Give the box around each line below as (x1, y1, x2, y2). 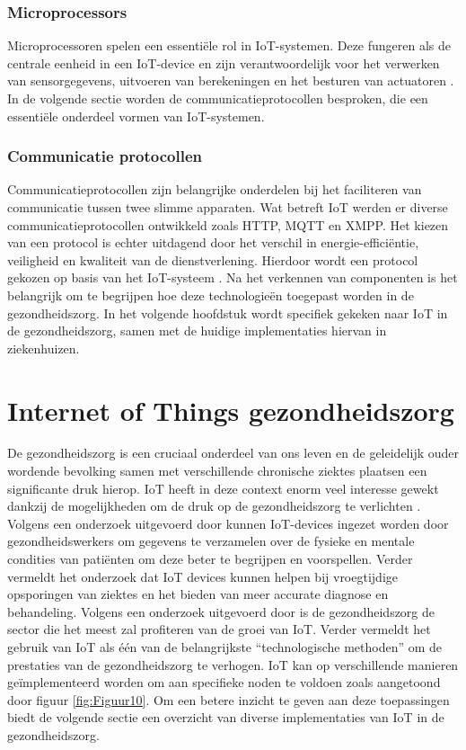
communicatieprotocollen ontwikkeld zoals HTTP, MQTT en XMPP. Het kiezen (7, 215, 449, 234)
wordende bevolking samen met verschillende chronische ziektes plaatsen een (7, 461, 427, 480)
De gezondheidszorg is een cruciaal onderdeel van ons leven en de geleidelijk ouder (7, 443, 459, 462)
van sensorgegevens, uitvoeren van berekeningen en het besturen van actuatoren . (7, 71, 454, 90)
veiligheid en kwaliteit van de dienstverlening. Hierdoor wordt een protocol (7, 250, 418, 269)
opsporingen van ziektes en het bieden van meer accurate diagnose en (7, 585, 389, 603)
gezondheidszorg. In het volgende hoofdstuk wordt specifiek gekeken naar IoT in (7, 303, 448, 322)
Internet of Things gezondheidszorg (7, 391, 454, 428)
